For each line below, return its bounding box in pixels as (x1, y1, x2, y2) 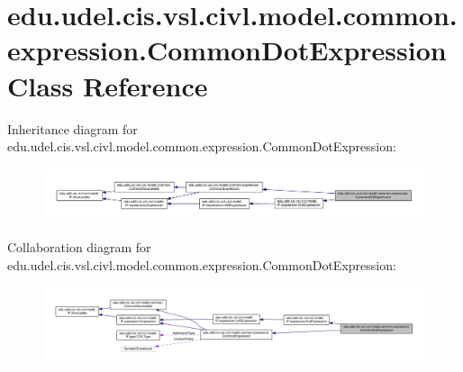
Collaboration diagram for (7, 238, 151, 257)
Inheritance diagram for (7, 119, 138, 138)
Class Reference (7, 67, 208, 104)
